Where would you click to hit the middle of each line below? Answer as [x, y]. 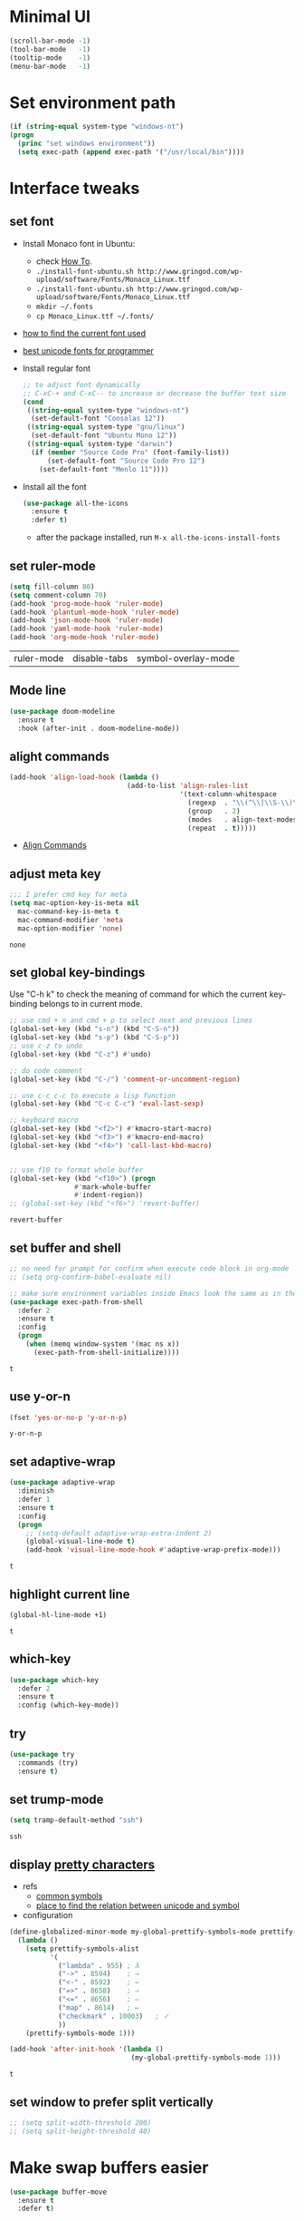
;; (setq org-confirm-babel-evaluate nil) [90, 1277]
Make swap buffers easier [109, 2167]
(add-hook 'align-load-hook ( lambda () [85, 777]
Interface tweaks [75, 189]
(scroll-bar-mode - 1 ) [50, 41]
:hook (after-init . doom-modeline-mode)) [99, 728]
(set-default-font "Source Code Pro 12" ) [126, 461]
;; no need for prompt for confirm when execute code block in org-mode [149, 1269]
